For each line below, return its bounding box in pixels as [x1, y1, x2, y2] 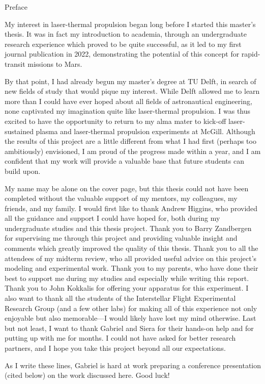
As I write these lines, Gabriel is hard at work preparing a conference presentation [5, 360, 261, 370]
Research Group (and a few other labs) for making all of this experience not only [5, 302, 257, 313]
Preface [5, 2, 27, 12]
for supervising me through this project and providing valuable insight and [5, 233, 238, 243]
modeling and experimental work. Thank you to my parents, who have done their [5, 263, 258, 273]
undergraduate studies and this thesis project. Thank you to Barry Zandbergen [5, 222, 252, 233]
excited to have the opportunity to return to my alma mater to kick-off [5, 115, 226, 126]
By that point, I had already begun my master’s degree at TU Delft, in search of [5, 75, 256, 86]
